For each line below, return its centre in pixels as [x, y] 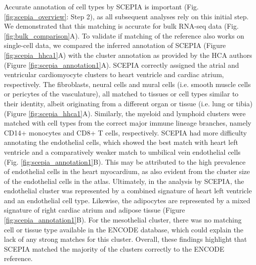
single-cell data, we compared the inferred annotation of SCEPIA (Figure [115, 45]
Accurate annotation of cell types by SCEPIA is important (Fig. [102, 6]
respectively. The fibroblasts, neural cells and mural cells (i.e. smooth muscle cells [128, 84]
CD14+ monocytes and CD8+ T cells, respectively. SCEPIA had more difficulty [126, 132]
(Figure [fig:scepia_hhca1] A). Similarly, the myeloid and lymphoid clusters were [125, 113]
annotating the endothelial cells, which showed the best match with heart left [121, 142]
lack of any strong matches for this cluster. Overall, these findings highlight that [126, 239]
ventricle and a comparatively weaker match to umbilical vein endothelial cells [122, 152]
